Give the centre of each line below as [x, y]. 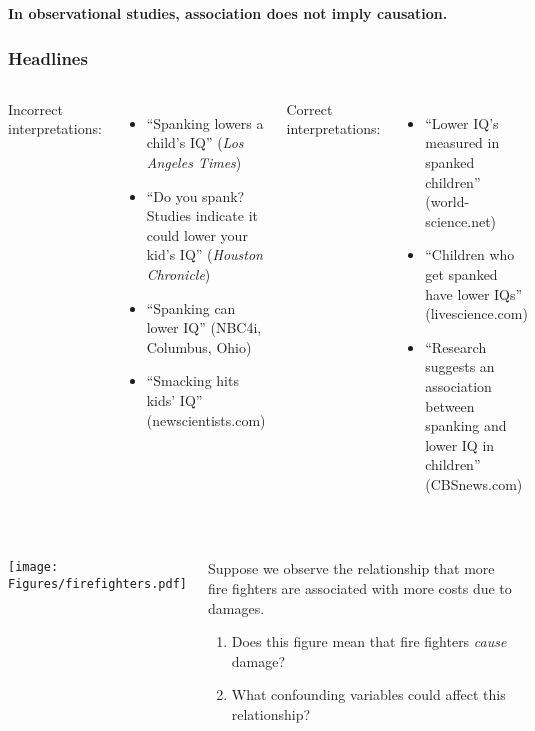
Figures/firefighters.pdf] [97, 584]
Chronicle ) [178, 273]
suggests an [460, 366]
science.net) [461, 220]
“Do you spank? [195, 195]
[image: [33, 567]
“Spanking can [191, 307]
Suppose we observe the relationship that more [351, 568]
